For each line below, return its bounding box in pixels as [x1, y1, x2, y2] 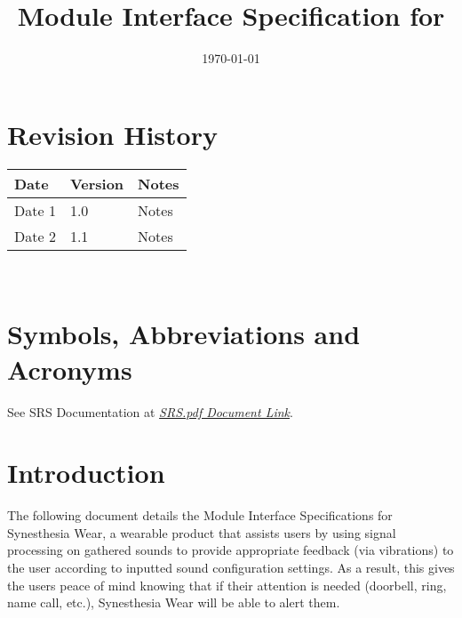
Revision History [7, 116, 218, 152]
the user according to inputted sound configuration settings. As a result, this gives [7, 558, 455, 577]
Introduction [7, 454, 165, 491]
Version [69, 173, 124, 194]
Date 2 [14, 225, 56, 246]
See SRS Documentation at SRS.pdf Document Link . [7, 402, 293, 421]
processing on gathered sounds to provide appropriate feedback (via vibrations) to [7, 541, 454, 559]
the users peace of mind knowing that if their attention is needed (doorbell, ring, [7, 575, 447, 594]
